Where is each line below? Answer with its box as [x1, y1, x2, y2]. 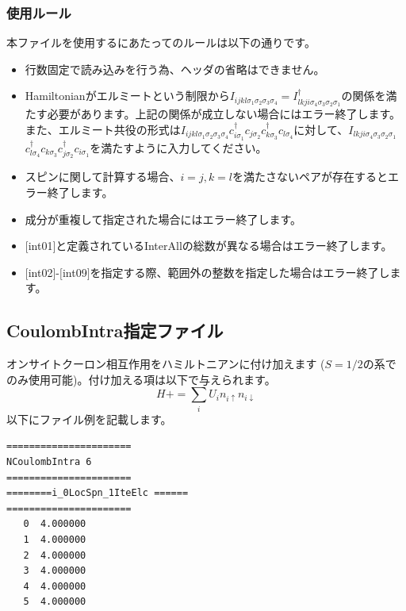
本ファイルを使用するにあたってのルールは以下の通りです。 [6, 34, 316, 51]
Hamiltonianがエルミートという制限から [25, 87, 230, 104]
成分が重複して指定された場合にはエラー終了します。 [25, 210, 301, 227]
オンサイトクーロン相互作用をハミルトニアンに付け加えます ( [6, 355, 325, 372]
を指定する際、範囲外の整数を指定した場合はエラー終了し [90, 263, 390, 280]
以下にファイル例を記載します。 [6, 410, 172, 427]
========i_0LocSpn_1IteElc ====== [6, 487, 189, 499]
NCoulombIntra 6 [6, 455, 92, 467]
